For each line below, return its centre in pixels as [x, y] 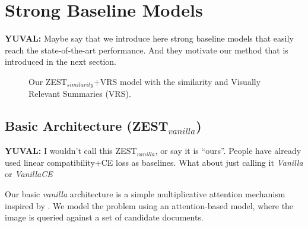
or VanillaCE [29, 174]
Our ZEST [48, 81]
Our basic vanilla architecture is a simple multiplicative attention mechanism [145, 193]
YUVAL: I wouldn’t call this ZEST [71, 151]
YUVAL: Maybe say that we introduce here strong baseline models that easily [149, 38]
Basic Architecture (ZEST [87, 126]
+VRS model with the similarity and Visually [177, 81]
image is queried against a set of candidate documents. [104, 217]
